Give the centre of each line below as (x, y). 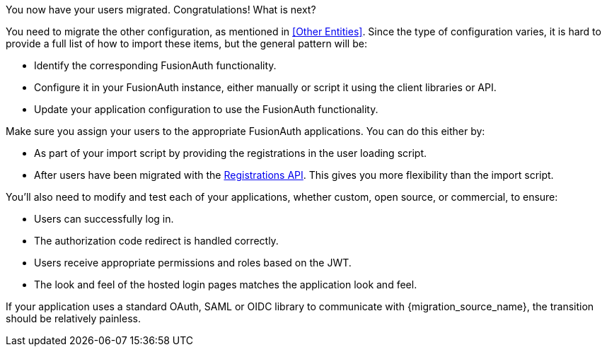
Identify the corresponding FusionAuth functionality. (155, 65)
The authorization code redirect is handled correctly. (156, 241)
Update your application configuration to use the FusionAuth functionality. (206, 109)
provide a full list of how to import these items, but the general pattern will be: (186, 43)
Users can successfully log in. (104, 219)
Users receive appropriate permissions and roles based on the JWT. (193, 263)
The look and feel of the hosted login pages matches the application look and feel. (226, 284)
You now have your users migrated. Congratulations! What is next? (161, 10)
